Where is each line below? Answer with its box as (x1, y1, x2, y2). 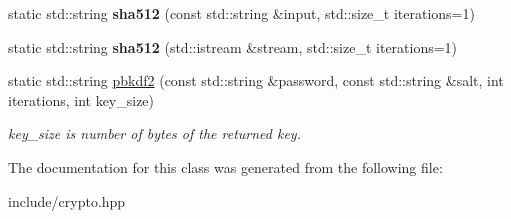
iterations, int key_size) (8, 89, 155, 110)
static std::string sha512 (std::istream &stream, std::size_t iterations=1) (8, 36, 458, 57)
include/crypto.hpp (8, 190, 126, 211)
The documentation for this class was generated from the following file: (8, 156, 443, 177)
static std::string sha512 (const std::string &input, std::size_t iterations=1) (8, 3, 475, 23)
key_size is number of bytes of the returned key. (8, 123, 301, 144)
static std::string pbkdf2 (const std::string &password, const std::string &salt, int (8, 70, 504, 91)
